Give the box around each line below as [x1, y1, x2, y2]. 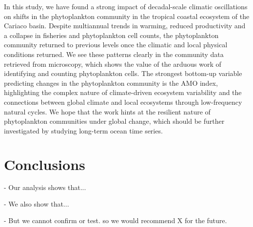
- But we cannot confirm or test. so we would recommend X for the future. [4, 215, 227, 225]
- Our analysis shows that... [4, 182, 86, 192]
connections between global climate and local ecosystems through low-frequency [4, 96, 242, 107]
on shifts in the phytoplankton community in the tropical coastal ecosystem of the [4, 11, 250, 21]
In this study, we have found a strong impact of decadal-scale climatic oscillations [4, 1, 248, 11]
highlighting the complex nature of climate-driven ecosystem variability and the [4, 87, 242, 97]
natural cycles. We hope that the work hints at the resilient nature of [4, 106, 211, 116]
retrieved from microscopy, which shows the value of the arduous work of [4, 58, 221, 69]
